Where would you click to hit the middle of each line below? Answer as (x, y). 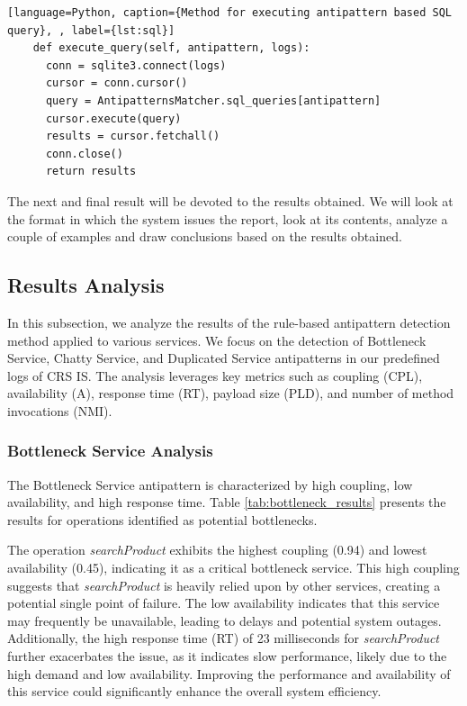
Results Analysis (86, 285)
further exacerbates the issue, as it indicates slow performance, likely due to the (227, 656)
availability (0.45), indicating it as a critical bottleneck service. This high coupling (233, 568)
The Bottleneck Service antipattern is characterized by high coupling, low (210, 484)
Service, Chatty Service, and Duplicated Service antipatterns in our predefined (224, 358)
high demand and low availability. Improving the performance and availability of (229, 673)
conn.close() (84, 154)
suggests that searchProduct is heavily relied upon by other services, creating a (224, 585)
